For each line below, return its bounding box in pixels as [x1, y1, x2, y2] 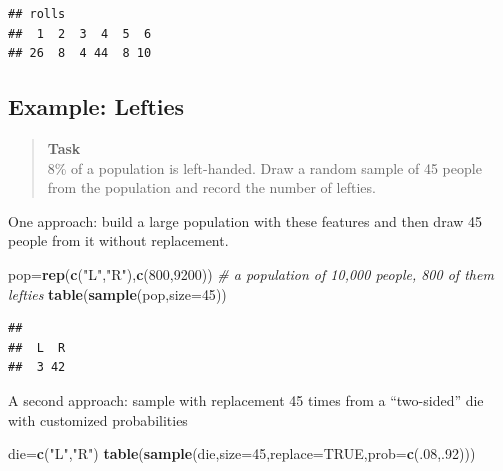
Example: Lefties [8, 91, 185, 122]
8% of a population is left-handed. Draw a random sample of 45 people [47, 157, 482, 178]
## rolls [8, 7, 66, 21]
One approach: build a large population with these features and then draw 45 [8, 210, 483, 231]
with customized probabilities [8, 409, 188, 430]
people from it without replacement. [8, 230, 229, 251]
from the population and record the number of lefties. [47, 177, 376, 198]
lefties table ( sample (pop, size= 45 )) [8, 283, 227, 304]
